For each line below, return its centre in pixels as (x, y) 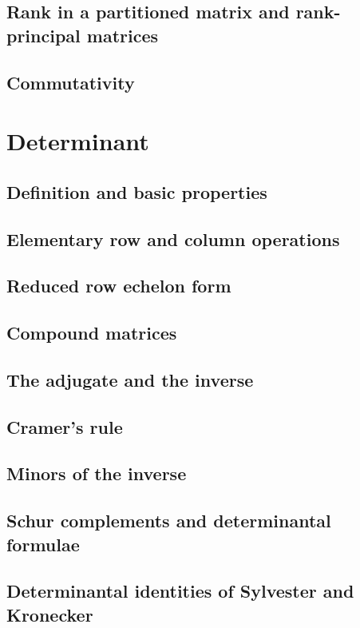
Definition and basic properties (137, 191)
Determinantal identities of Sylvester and (180, 591)
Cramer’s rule (65, 426)
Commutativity (71, 82)
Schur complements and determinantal (169, 521)
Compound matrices (92, 333)
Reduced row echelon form (119, 286)
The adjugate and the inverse (130, 379)
